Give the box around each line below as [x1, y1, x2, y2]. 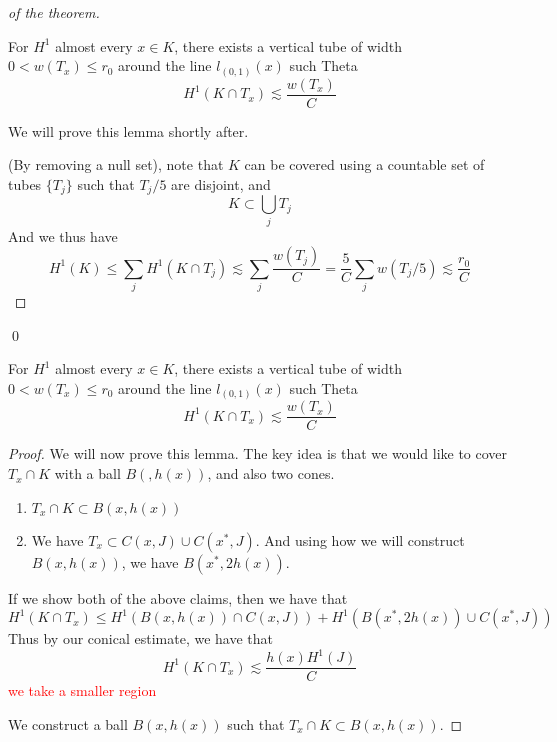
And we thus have [8, 225, 118, 246]
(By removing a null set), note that [8, 154, 224, 175]
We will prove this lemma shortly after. [8, 120, 249, 141]
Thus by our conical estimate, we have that [8, 628, 273, 649]
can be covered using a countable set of [244, 154, 485, 175]
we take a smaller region [8, 680, 157, 701]
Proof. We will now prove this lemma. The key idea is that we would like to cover [8, 443, 508, 464]
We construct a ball [8, 713, 128, 734]
